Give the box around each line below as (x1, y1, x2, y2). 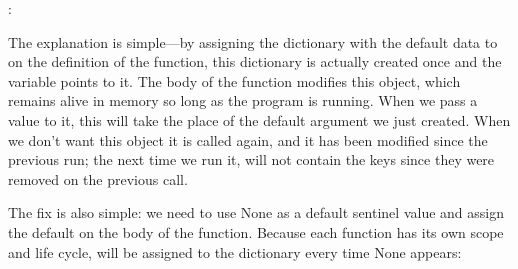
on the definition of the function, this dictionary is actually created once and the (8, 51, 502, 72)
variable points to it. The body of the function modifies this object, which (8, 70, 461, 91)
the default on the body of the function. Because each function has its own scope (8, 221, 504, 242)
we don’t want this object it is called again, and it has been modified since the (8, 129, 488, 150)
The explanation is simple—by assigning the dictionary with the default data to (8, 31, 498, 52)
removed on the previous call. (8, 168, 188, 189)
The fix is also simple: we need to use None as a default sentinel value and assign (8, 202, 504, 223)
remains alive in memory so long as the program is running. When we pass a (8, 90, 478, 111)
